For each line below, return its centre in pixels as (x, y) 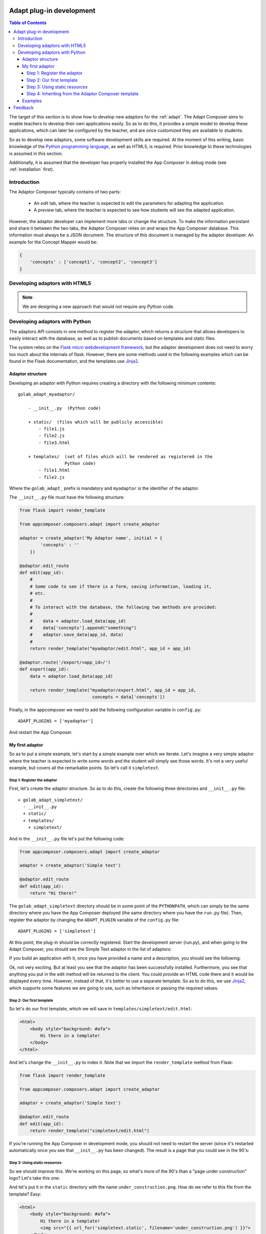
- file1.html (54, 470)
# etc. (38, 593)
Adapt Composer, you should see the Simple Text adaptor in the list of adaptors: (90, 949)
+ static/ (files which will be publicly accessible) (96, 422)
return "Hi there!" (53, 893)
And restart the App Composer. (41, 732)
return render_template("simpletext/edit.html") (90, 1131)
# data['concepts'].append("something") (83, 628)
